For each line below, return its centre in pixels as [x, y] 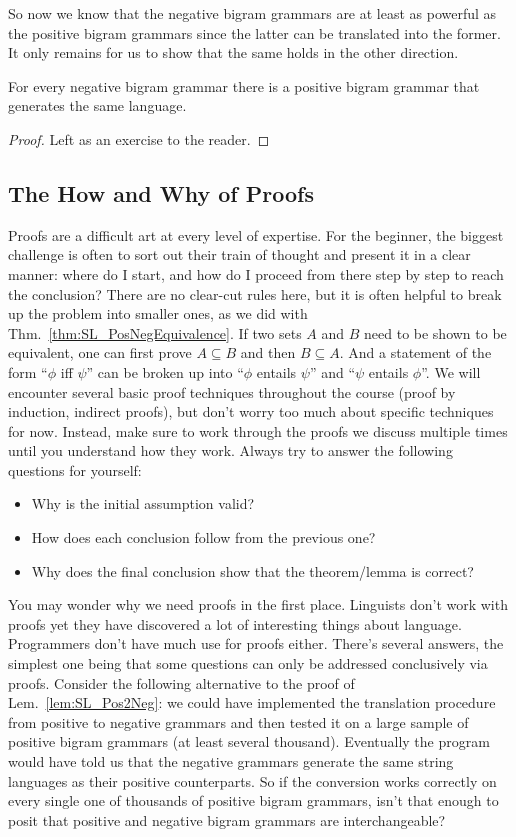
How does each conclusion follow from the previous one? [203, 537]
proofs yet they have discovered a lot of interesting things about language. [235, 623]
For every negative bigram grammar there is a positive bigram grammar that [244, 85]
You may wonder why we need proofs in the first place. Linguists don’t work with [258, 604]
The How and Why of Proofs [161, 192]
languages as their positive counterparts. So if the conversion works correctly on [252, 780]
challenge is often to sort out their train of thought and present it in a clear [239, 254]
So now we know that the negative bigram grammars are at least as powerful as [252, 13]
